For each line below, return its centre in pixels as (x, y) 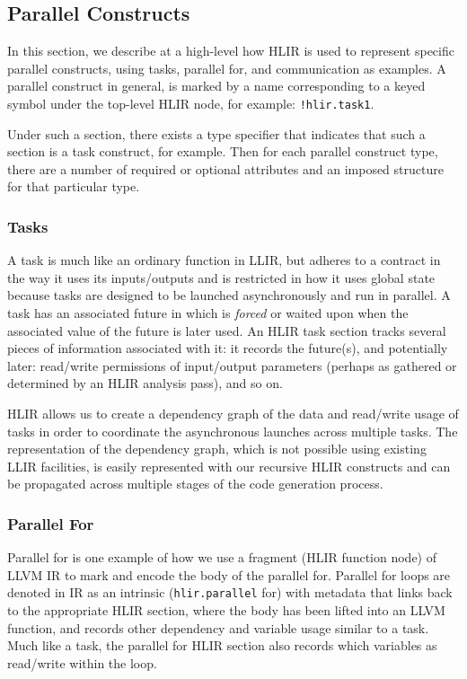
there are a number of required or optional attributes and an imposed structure (225, 168)
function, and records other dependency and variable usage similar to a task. (218, 627)
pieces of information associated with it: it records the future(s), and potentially (228, 348)
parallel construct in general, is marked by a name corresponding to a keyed (216, 86)
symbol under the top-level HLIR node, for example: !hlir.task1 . (191, 103)
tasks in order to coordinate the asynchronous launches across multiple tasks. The (233, 431)
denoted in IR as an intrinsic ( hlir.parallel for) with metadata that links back (230, 592)
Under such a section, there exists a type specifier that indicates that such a (216, 133)
